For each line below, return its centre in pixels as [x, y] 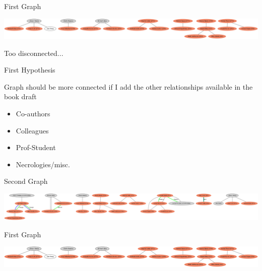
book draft [20, 96]
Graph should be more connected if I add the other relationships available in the [128, 86]
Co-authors [33, 113]
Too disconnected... [34, 53]
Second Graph [26, 181]
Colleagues [32, 130]
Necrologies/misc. [43, 164]
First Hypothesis [30, 70]
